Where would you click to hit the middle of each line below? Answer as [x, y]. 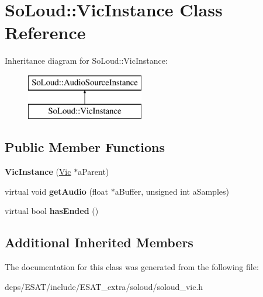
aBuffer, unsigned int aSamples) [172, 191]
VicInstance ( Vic [38, 172]
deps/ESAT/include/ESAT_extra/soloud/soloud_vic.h [104, 286]
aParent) [94, 172]
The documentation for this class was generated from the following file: [132, 267]
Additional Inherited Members [99, 242]
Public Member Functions [85, 147]
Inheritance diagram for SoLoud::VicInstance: [86, 61]
